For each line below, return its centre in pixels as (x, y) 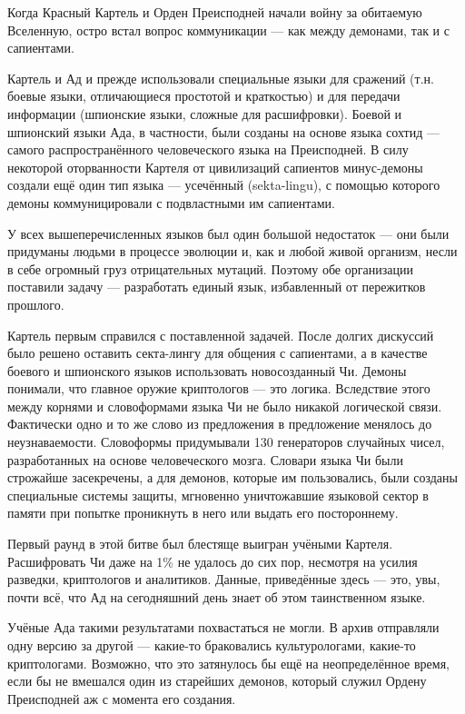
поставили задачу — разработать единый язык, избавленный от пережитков (217, 287)
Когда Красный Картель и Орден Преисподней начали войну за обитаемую (215, 12)
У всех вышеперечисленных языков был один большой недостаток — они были (228, 233)
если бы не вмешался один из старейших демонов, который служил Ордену (217, 681)
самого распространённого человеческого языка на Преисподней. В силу (208, 149)
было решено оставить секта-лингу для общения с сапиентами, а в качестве (218, 353)
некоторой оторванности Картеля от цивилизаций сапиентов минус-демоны (215, 167)
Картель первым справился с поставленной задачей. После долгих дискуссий (221, 335)
